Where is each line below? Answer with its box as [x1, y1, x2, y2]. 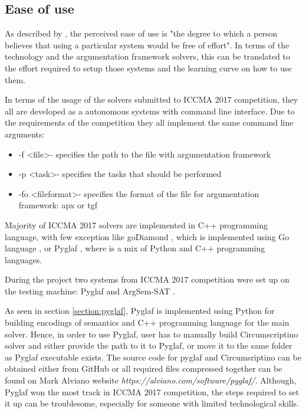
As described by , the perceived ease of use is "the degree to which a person [5, 27, 278, 40]
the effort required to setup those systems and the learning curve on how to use [5, 61, 292, 74]
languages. [5, 253, 42, 265]
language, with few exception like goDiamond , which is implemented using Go [5, 230, 289, 242]
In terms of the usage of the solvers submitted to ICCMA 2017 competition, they [5, 93, 298, 106]
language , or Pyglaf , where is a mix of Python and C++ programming [5, 242, 265, 254]
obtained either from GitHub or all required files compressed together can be [5, 362, 282, 375]
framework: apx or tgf [18, 199, 97, 211]
